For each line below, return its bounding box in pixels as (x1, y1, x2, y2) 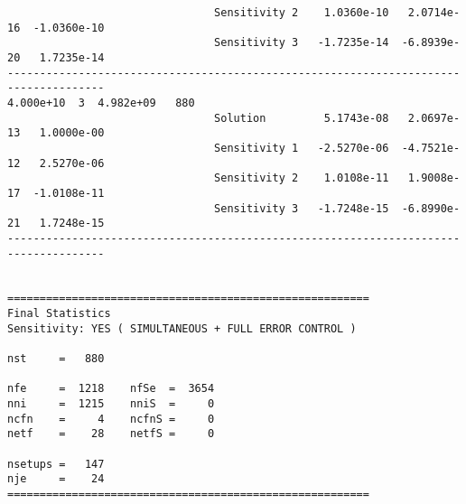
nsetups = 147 (7, 457, 105, 471)
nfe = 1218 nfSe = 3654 (7, 382, 215, 396)
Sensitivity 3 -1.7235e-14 (214, 36, 389, 50)
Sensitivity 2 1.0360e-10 (214, 6, 389, 19)
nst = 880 (7, 352, 105, 366)
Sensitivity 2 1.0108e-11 (214, 172, 389, 185)
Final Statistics (7, 307, 111, 321)
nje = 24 (7, 472, 105, 486)
